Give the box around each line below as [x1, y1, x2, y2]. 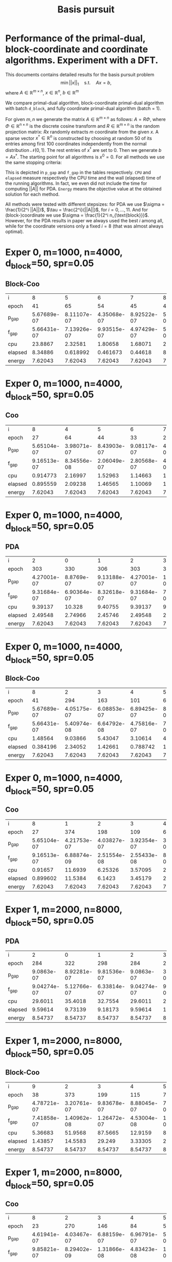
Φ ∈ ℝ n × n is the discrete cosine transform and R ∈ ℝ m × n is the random [5, 122, 160, 129]
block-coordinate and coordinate [5, 44, 148, 55]
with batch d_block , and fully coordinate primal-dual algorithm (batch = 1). [5, 106, 161, 112]
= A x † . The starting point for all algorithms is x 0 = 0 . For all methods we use [5, 153, 165, 160]
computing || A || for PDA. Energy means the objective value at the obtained [5, 185, 162, 191]
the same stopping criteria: [5, 159, 62, 165]
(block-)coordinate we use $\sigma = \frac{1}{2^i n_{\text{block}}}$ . [5, 212, 149, 218]
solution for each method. [5, 191, 60, 197]
